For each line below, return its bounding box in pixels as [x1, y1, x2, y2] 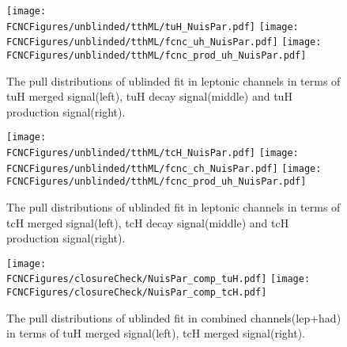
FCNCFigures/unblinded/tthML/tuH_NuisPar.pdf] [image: [6, 21, 299, 32]
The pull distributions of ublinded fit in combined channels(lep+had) [6, 309, 341, 326]
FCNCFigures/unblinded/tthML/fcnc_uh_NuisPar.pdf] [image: [6, 36, 322, 48]
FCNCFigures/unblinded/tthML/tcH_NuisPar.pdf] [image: [6, 147, 299, 159]
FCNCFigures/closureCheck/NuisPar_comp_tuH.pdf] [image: [6, 273, 311, 285]
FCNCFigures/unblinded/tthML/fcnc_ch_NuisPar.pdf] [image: [6, 162, 322, 174]
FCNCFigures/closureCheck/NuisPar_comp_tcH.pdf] [6, 287, 267, 299]
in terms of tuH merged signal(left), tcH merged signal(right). [6, 325, 305, 341]
